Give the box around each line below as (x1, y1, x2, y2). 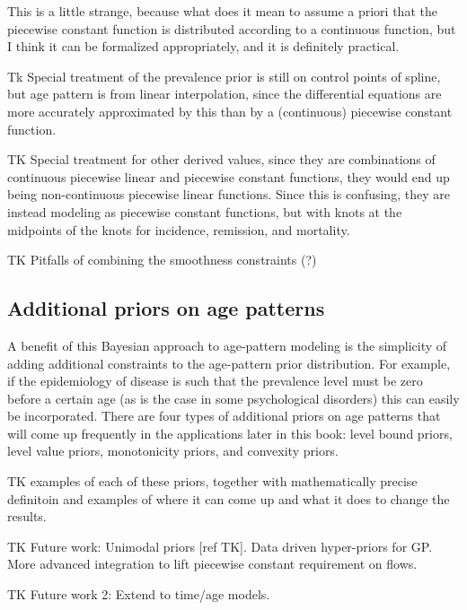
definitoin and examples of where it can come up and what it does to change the (7, 489, 450, 508)
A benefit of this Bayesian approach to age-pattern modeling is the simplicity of (7, 335, 447, 354)
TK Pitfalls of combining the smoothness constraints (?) (7, 250, 317, 269)
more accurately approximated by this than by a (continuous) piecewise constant (7, 101, 453, 120)
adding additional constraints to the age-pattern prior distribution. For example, (7, 353, 451, 372)
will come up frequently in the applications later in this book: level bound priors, (7, 423, 453, 442)
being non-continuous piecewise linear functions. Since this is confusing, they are (7, 185, 450, 204)
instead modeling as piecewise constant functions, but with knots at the (7, 202, 402, 221)
